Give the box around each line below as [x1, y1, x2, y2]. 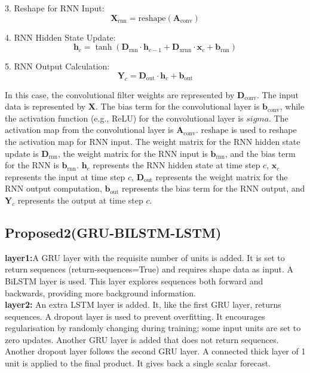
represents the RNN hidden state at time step [93, 159, 260, 171]
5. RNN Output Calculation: [5, 60, 110, 72]
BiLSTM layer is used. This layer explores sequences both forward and [5, 274, 263, 287]
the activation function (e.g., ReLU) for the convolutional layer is [5, 111, 244, 124]
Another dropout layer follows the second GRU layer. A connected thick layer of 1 [5, 345, 306, 357]
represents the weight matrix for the [155, 170, 288, 183]
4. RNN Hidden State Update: [5, 31, 116, 43]
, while [280, 100, 305, 113]
